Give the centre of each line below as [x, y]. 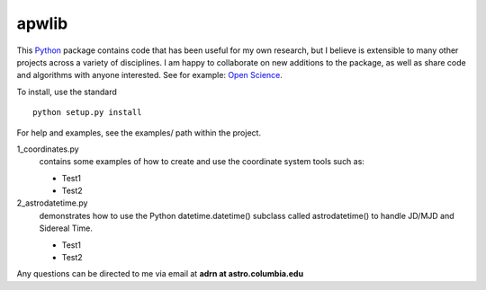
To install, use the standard [67, 92]
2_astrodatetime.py [52, 203]
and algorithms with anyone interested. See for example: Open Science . [150, 75]
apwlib [42, 23]
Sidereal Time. [66, 228]
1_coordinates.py [48, 149]
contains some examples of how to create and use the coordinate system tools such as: [202, 162]
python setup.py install [87, 113]
